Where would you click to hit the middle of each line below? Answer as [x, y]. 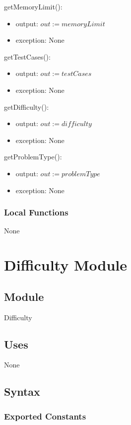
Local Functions [36, 212]
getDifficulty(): [27, 106]
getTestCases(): [27, 56]
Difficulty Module [65, 265]
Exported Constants [45, 416]
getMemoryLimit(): [33, 6]
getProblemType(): [33, 157]
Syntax [22, 391]
